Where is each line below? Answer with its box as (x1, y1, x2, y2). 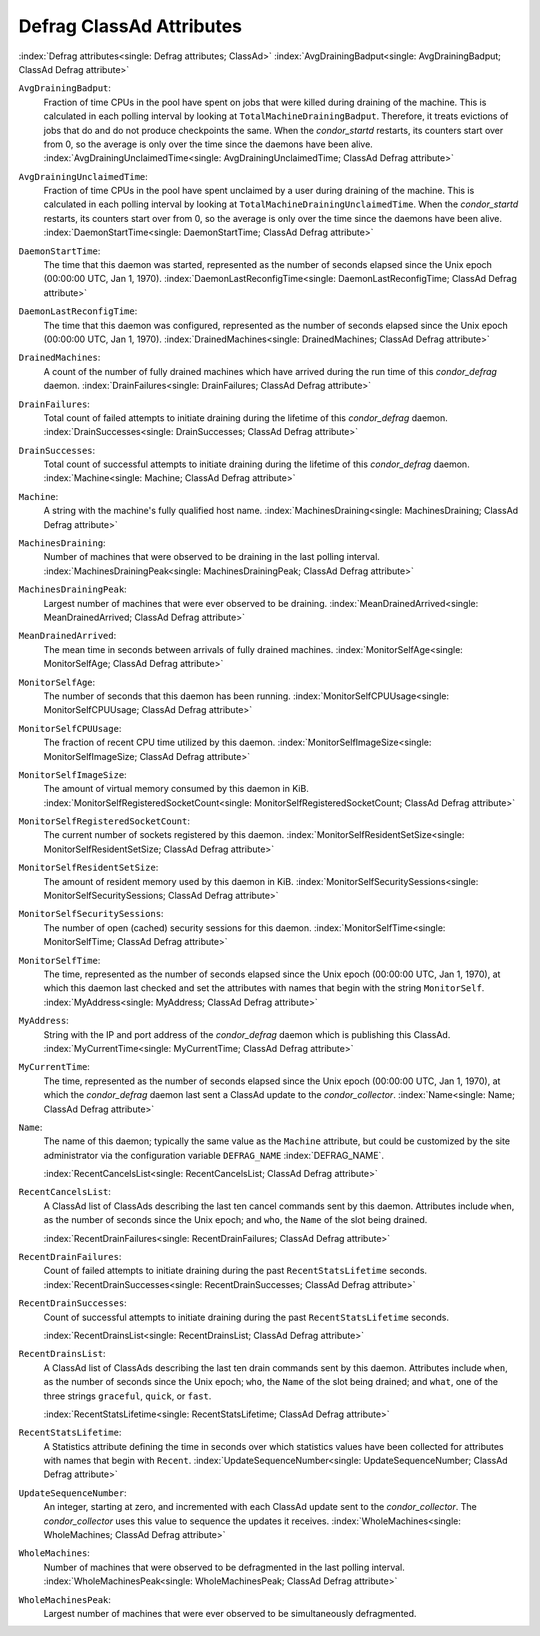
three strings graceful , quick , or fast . (43, 1390, 212, 1402)
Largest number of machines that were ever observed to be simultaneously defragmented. (43, 1608, 417, 1619)
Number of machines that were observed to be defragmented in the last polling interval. (43, 1561, 405, 1573)
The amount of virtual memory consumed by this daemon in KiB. (43, 783, 309, 795)
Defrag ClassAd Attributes (18, 15, 242, 37)
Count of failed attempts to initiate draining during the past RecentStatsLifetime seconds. (43, 1265, 428, 1277)
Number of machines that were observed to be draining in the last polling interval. (43, 551, 380, 563)
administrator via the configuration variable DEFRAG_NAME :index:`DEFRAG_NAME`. (43, 1149, 385, 1161)
